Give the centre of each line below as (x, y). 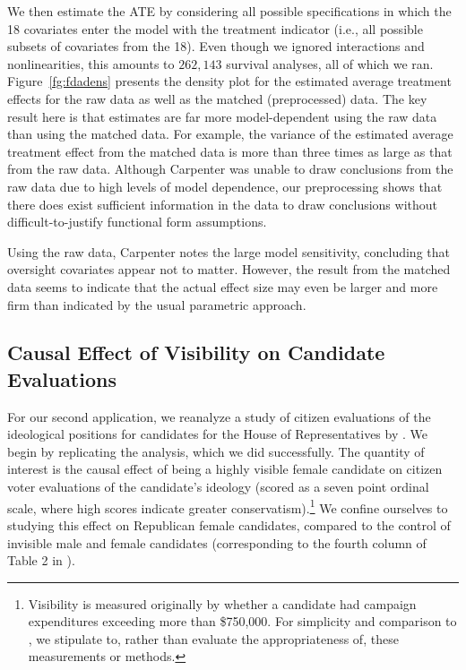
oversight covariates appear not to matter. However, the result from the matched (229, 269)
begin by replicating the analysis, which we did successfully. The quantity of (216, 451)
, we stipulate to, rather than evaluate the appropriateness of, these (213, 638)
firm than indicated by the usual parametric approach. (157, 304)
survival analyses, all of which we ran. (330, 63)
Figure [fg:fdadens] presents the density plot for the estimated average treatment (229, 81)
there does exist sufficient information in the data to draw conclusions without (223, 204)
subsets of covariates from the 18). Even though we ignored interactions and (216, 46)
